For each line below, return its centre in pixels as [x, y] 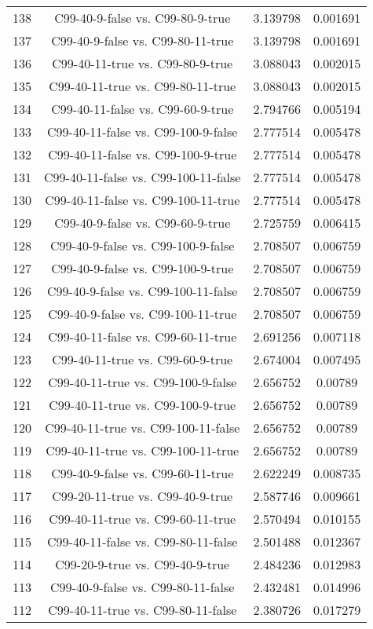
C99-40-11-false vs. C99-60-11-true [143, 336]
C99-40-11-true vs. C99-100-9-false [143, 382]
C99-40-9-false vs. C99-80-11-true [143, 40]
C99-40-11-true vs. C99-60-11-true [143, 519]
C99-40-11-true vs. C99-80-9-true [143, 63]
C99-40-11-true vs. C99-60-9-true [143, 359]
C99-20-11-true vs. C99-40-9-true [143, 496]
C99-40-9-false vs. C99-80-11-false [143, 587]
